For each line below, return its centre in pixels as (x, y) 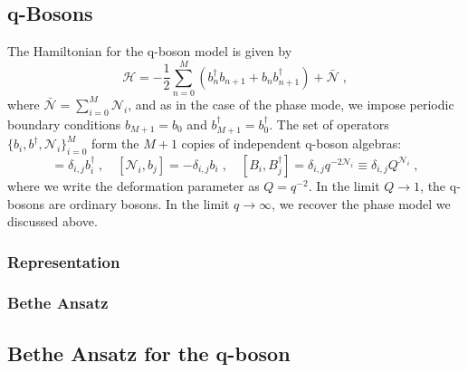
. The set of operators (329, 124)
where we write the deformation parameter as (134, 185)
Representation (64, 261)
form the (115, 143)
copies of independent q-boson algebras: (291, 143)
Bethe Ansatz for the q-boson (149, 353)
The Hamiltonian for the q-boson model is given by (150, 51)
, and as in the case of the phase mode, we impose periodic (291, 104)
